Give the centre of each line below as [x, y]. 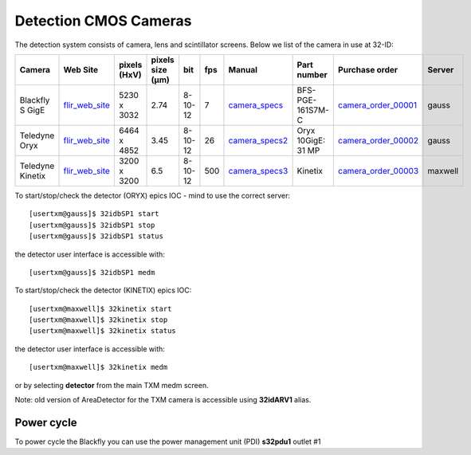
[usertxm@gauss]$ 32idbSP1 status [96, 236]
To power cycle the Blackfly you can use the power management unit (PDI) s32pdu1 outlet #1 [168, 441]
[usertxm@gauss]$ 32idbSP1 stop [92, 225]
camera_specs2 [258, 140]
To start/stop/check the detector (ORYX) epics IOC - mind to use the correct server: [153, 195]
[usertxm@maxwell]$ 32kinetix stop [98, 320]
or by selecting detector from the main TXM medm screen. [112, 385]
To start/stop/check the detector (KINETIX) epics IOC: [103, 290]
